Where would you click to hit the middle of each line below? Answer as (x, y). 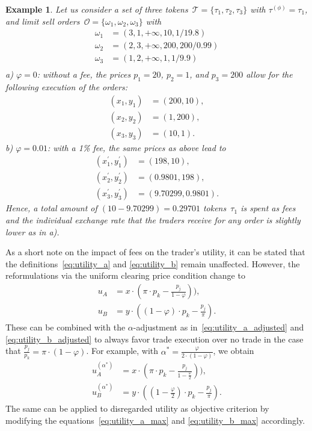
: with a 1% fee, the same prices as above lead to (136, 147)
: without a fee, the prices (84, 74)
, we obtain (234, 351)
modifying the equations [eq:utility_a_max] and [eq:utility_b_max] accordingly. (155, 420)
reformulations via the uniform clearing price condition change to (125, 275)
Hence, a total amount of (51, 208)
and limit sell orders (43, 21)
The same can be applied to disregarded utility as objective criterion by (137, 408)
